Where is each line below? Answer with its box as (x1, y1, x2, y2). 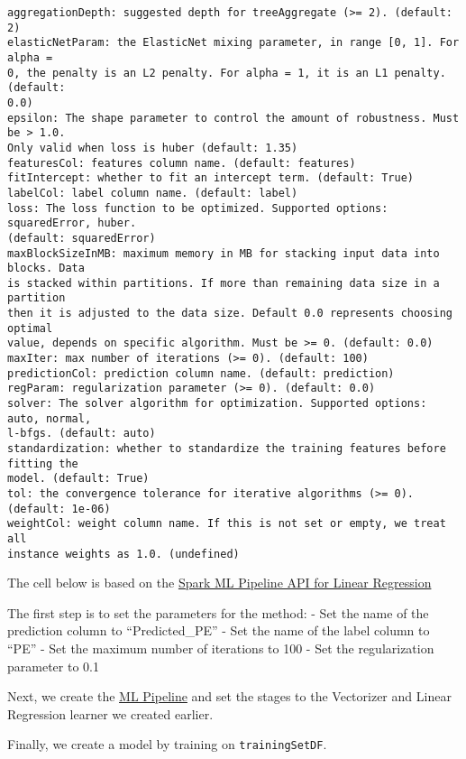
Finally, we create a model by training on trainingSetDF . (7, 735, 327, 754)
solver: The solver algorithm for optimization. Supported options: (7, 397, 427, 411)
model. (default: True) (7, 472, 150, 486)
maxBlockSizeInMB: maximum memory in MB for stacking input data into (7, 246, 440, 260)
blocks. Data (7, 262, 85, 275)
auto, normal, (7, 412, 92, 425)
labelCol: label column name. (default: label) (7, 186, 298, 199)
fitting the (7, 457, 78, 470)
